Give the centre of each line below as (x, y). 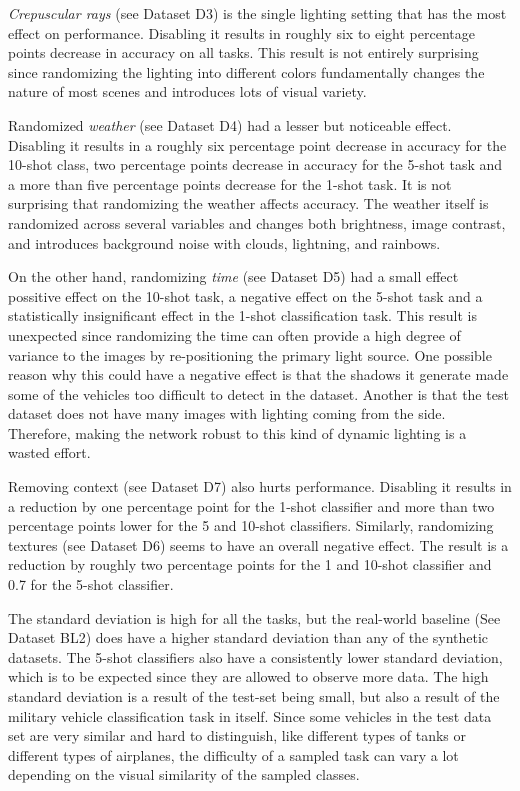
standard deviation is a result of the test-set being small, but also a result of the (254, 696)
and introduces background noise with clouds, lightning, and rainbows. (224, 242)
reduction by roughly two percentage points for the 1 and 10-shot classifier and (250, 564)
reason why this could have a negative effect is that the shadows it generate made (258, 374)
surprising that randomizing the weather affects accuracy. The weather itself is (248, 203)
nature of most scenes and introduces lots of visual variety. (187, 91)
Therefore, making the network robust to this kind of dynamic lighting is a (237, 432)
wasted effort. (49, 452)
